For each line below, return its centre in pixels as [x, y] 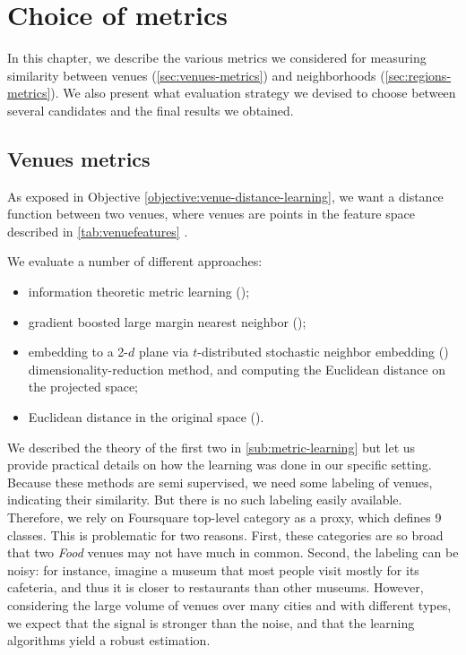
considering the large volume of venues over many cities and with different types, [229, 604]
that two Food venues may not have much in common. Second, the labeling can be [233, 552]
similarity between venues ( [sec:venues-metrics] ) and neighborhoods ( [196, 75]
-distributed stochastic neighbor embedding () [323, 352]
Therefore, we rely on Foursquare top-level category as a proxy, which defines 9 [224, 517]
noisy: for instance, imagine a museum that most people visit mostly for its [213, 569]
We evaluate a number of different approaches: [135, 261]
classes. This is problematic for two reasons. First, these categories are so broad [225, 534]
